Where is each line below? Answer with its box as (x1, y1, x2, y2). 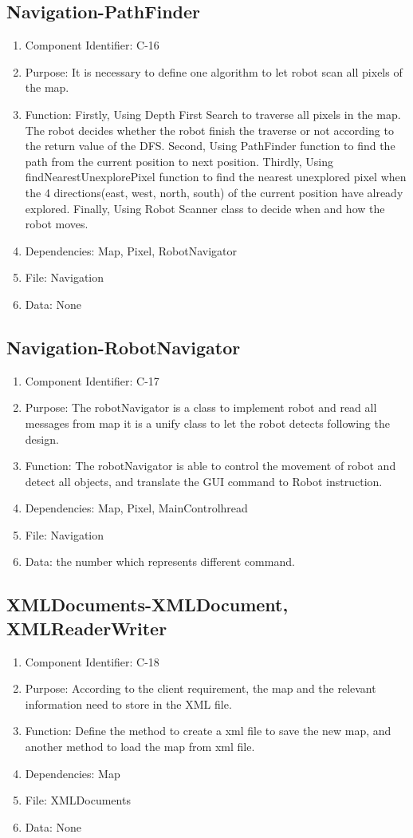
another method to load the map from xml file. (25, 738, 255, 755)
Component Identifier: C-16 (25, 37, 159, 53)
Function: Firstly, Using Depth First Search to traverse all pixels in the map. (25, 105, 401, 122)
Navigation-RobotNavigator (6, 334, 241, 359)
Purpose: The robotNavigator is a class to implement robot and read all (25, 399, 377, 416)
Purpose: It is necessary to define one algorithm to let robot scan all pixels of (25, 63, 403, 80)
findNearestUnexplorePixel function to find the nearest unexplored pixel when (25, 168, 407, 185)
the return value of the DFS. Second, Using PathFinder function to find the (25, 137, 395, 154)
